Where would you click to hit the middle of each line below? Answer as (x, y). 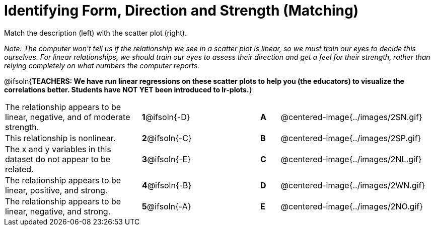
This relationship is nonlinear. (60, 138)
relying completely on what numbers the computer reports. (102, 65)
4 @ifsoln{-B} (167, 185)
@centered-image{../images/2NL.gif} (351, 159)
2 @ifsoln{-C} (167, 138)
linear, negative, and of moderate (68, 117)
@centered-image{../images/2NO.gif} (352, 206)
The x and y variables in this (58, 149)
